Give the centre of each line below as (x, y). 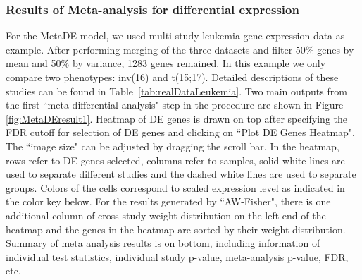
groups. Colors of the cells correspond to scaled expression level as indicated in (175, 187)
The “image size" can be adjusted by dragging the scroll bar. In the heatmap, (173, 146)
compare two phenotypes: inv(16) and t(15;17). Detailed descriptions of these (172, 77)
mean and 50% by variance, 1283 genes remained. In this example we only (166, 63)
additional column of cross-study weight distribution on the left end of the (166, 215)
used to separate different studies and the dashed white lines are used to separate (181, 174)
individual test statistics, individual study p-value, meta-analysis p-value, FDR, (177, 256)
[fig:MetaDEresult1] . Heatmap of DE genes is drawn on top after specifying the (177, 118)
